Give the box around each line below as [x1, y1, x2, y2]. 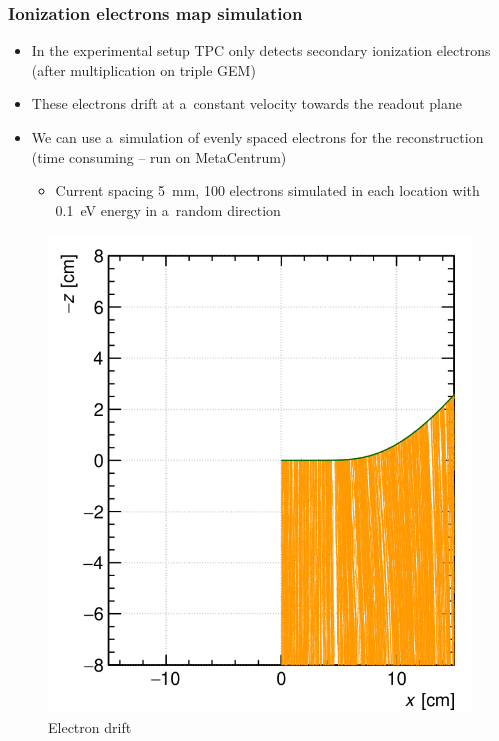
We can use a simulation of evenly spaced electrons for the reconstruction [31, 127, 484, 147]
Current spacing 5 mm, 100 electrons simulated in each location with [55, 180, 480, 201]
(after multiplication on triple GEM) [31, 59, 256, 80]
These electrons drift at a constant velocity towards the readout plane [31, 93, 462, 114]
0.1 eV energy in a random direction [55, 199, 281, 220]
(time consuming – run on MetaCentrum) [31, 146, 287, 167]
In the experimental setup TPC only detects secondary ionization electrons [31, 40, 491, 61]
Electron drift [48, 716, 132, 737]
